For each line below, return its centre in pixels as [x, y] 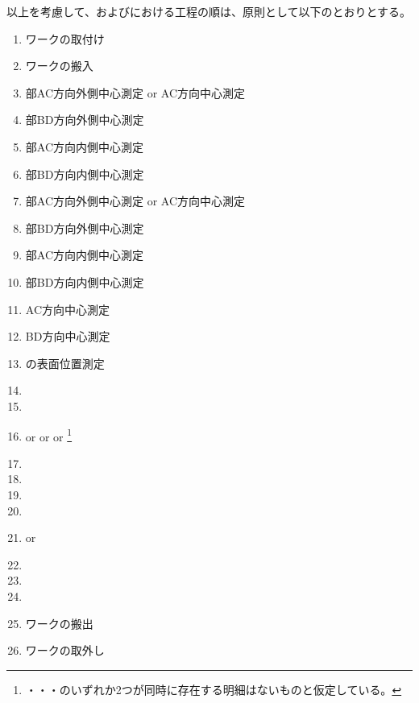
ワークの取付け [65, 38]
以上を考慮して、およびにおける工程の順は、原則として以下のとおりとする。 [209, 11]
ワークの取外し [65, 650]
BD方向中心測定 [68, 336]
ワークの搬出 [59, 623]
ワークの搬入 [59, 66]
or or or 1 [49, 435]
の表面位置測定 [65, 363]
